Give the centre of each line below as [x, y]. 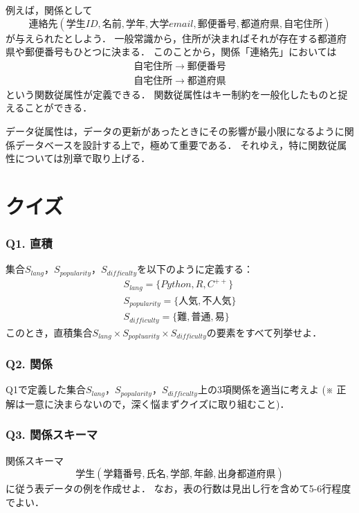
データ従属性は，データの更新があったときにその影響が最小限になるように [175, 131]
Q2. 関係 [29, 364]
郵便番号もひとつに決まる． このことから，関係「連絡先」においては [181, 52]
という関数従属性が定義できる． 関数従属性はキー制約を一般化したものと [172, 94]
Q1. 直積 [29, 243]
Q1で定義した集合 [46, 389]
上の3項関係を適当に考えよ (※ [265, 389]
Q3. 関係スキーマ [52, 434]
